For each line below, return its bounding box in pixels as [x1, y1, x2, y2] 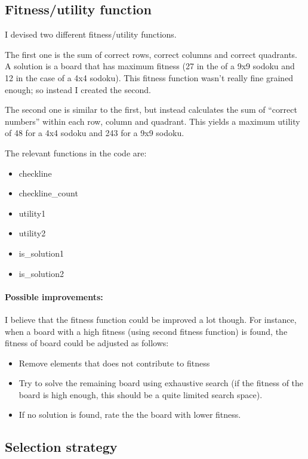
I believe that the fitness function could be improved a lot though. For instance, [5, 313, 297, 325]
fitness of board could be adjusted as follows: [5, 337, 169, 349]
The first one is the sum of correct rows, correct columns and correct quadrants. [5, 48, 297, 60]
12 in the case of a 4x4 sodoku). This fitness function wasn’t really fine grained [5, 71, 294, 84]
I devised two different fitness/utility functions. [5, 28, 177, 41]
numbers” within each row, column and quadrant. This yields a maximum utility [5, 115, 300, 127]
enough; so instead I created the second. [5, 83, 151, 96]
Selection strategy [5, 438, 118, 456]
